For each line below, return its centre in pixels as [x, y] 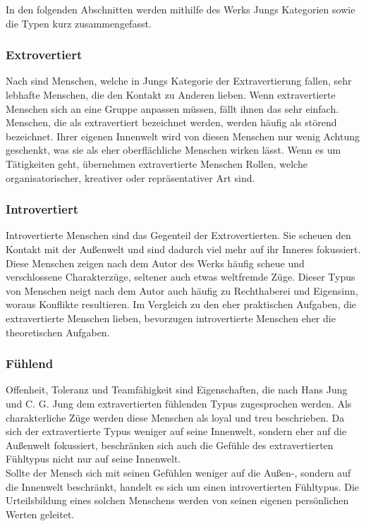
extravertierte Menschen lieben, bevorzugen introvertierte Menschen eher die [171, 318]
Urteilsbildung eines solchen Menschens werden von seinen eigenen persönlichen [177, 500]
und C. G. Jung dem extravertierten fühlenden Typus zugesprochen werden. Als [179, 403]
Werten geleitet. [40, 514]
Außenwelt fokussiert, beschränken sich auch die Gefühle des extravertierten [170, 445]
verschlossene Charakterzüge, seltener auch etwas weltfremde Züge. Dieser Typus [181, 277]
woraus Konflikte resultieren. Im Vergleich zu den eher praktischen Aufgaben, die [181, 304]
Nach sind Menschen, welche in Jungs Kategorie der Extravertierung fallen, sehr [179, 81]
